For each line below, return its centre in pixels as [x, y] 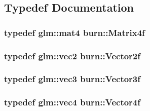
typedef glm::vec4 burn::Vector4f [72, 102]
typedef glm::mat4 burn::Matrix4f [74, 32]
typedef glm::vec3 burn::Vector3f [72, 79]
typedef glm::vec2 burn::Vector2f [72, 55]
